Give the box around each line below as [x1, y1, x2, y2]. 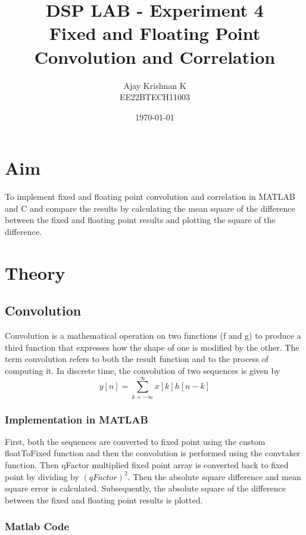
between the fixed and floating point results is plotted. [5, 493, 203, 506]
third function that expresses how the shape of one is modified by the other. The [5, 341, 299, 353]
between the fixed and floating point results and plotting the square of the [5, 214, 276, 226]
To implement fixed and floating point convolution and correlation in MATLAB [5, 190, 295, 203]
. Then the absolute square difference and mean [127, 470, 301, 483]
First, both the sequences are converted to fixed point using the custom [5, 435, 266, 447]
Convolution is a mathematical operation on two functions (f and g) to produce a [5, 329, 301, 342]
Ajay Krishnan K [123, 79, 186, 91]
